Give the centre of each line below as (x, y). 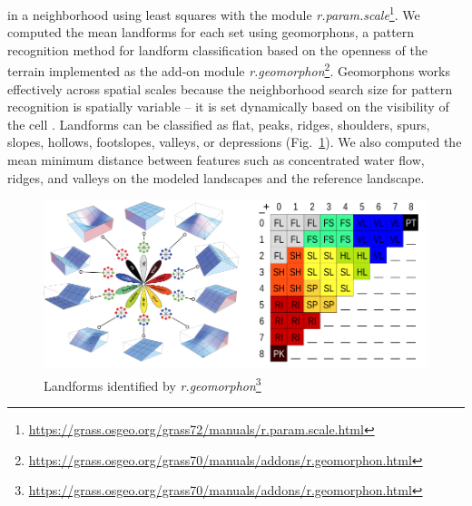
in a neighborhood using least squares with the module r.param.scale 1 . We (214, 13)
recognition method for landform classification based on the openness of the (217, 49)
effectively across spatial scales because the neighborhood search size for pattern (230, 88)
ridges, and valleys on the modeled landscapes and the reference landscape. (216, 177)
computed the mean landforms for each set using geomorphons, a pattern (211, 32)
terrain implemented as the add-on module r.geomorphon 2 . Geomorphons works (229, 70)
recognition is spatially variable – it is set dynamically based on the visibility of (228, 107)
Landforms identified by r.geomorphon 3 (152, 384)
